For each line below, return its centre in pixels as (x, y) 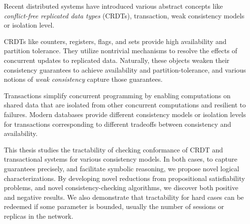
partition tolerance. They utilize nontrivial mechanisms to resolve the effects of (121, 51)
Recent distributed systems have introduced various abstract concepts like (113, 6)
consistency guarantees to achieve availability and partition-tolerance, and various (125, 69)
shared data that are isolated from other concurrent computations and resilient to (125, 105)
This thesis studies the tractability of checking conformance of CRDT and (114, 149)
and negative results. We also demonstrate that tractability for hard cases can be (124, 197)
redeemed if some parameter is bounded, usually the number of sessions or (114, 206)
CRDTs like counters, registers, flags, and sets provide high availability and (115, 41)
